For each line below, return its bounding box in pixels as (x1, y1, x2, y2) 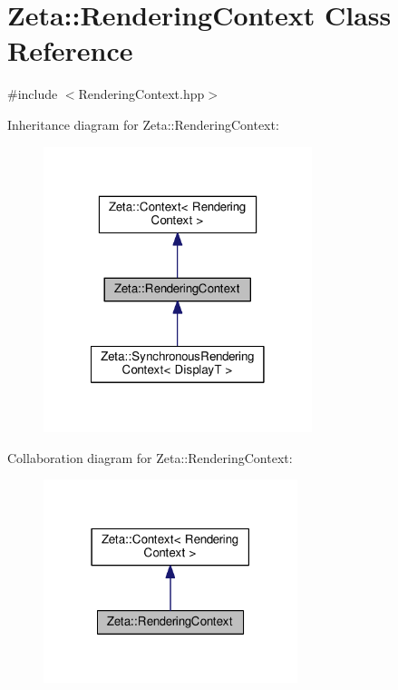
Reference (7, 32, 133, 69)
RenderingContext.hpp (78, 84, 205, 103)
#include (7, 84, 58, 103)
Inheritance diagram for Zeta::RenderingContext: (7, 114, 279, 133)
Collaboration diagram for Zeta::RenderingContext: (7, 448, 293, 467)
